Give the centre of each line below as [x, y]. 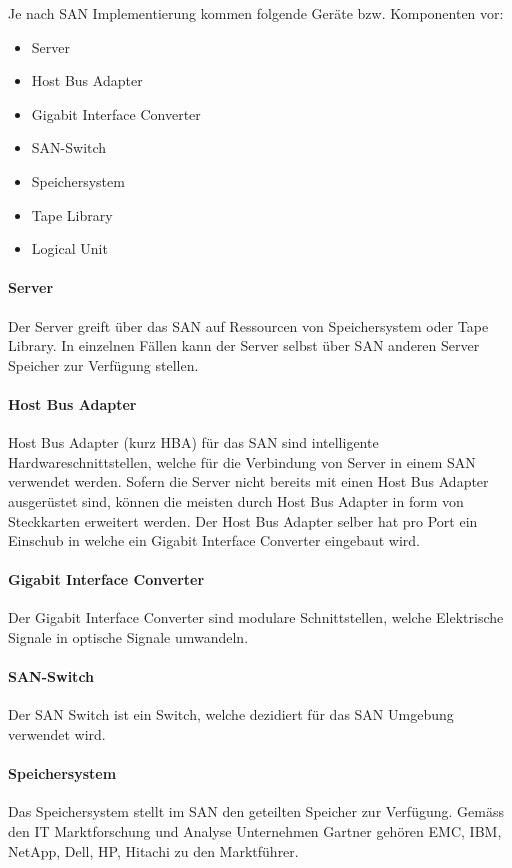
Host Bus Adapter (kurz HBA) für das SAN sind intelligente [193, 442]
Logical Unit [69, 248]
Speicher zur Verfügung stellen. [103, 364]
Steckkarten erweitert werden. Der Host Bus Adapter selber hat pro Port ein [243, 520]
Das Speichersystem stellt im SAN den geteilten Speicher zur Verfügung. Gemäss [256, 811]
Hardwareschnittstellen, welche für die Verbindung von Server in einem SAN [242, 461]
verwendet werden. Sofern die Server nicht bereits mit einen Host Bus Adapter [248, 481]
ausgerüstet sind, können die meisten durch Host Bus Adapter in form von [236, 500]
